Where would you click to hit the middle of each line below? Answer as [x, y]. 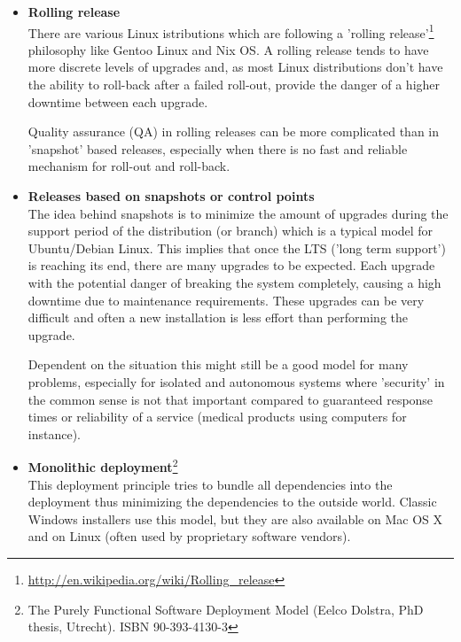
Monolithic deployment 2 [103, 465]
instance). [54, 433]
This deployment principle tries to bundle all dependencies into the [210, 484]
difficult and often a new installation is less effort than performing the [218, 317]
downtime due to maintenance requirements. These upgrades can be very [226, 300]
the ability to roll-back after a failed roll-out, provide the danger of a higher [234, 85]
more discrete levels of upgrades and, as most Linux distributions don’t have [235, 67]
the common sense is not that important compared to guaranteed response [230, 399]
